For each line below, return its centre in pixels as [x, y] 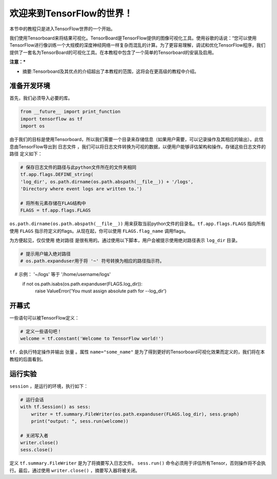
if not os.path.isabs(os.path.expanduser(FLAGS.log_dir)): [82, 284]
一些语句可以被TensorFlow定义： [44, 318]
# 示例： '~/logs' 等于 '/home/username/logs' [63, 274]
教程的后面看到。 [27, 359]
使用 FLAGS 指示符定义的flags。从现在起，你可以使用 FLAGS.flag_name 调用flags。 [99, 231]
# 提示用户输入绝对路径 [46, 254]
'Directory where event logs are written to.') [81, 189]
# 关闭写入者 [34, 435]
